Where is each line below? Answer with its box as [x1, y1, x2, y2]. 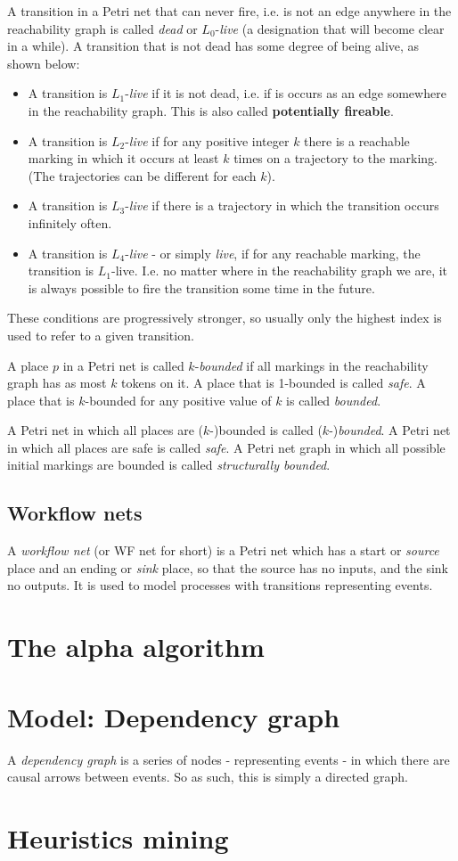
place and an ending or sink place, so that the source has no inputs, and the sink [7, 558, 448, 577]
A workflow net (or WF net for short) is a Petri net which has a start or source [7, 541, 439, 560]
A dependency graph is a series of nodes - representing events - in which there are [7, 750, 450, 768]
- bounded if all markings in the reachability [194, 356, 429, 374]
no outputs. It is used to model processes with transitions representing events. [7, 576, 433, 594]
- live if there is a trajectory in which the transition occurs [125, 196, 439, 215]
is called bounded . [286, 390, 381, 409]
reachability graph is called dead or [7, 19, 198, 37]
